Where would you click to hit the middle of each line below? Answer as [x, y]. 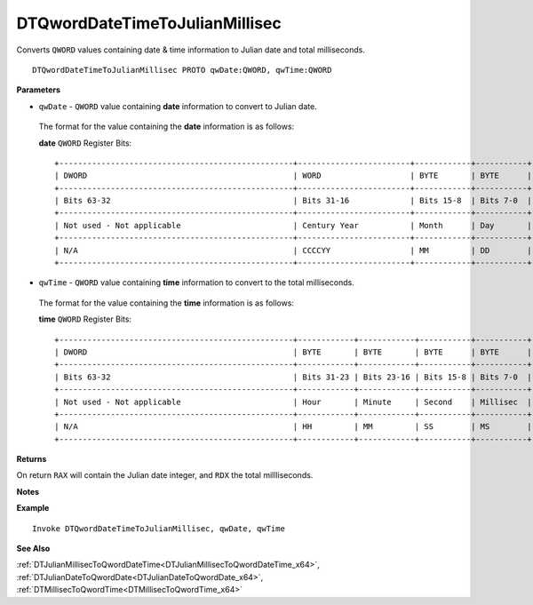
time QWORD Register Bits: [85, 319]
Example [33, 508]
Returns [32, 459]
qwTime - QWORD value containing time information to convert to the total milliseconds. [196, 283]
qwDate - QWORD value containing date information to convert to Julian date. [178, 106]
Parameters [39, 90]
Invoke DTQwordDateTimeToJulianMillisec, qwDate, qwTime [159, 528]
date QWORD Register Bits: [85, 143]
